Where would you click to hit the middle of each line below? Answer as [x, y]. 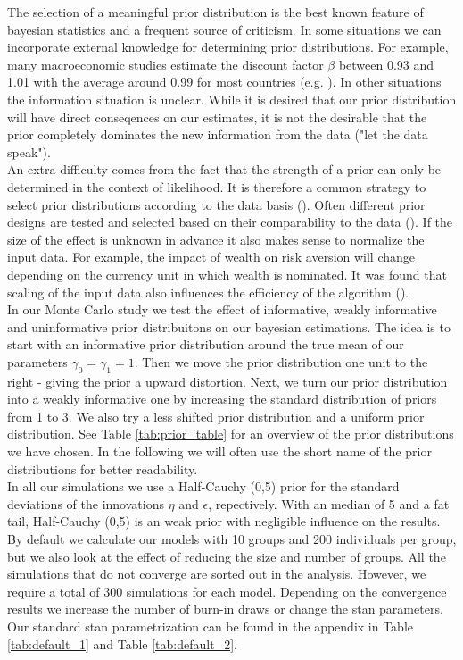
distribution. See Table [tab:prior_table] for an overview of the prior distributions [231, 434]
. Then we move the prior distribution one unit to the [281, 361]
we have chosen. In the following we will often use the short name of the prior [219, 451]
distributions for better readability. [103, 468]
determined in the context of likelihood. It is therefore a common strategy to [217, 186]
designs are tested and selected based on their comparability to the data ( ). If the [230, 222]
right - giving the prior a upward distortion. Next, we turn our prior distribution [227, 381]
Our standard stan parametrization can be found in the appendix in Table [210, 626]
